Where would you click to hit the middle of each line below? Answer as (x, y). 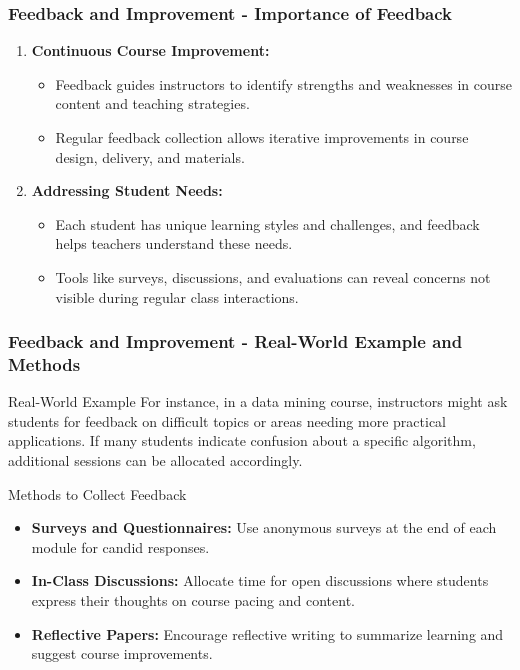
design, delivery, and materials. (150, 156)
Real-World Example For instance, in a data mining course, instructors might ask (258, 401)
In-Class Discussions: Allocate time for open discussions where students (260, 580)
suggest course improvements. (122, 653)
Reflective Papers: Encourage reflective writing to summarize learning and (267, 633)
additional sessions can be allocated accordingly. (155, 460)
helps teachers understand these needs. (174, 243)
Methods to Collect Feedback (97, 493)
